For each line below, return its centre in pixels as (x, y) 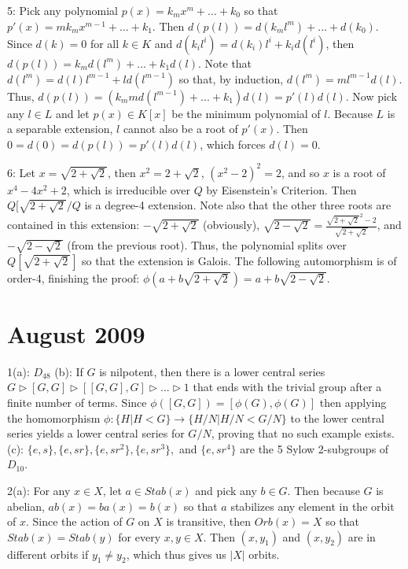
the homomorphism (54, 418)
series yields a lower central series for (96, 433)
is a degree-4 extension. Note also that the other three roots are (238, 205)
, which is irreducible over (128, 189)
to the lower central (337, 418)
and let (72, 113)
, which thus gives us (176, 554)
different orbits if (48, 554)
